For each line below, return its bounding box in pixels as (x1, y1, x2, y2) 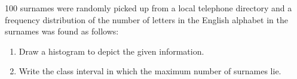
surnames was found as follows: (5, 25, 119, 37)
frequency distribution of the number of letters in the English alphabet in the (5, 13, 288, 26)
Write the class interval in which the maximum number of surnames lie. (19, 65, 281, 77)
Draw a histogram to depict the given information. (19, 45, 204, 57)
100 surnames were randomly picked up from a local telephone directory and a (5, 2, 292, 14)
